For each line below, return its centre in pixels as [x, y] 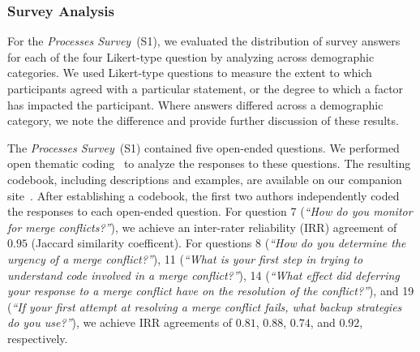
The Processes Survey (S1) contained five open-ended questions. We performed [204, 147]
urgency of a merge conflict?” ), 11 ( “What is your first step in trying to [185, 258]
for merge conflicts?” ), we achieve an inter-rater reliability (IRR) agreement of [202, 227]
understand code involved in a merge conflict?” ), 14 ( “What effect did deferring [204, 275]
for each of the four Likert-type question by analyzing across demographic [191, 56]
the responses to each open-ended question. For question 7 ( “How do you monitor [210, 211]
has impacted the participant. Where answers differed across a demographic [195, 104]
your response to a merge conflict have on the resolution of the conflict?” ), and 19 [211, 291]
